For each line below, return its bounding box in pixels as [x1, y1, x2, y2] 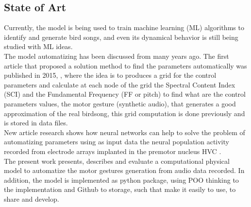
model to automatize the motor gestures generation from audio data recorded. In [4, 165, 245, 175]
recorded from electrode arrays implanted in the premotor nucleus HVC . [4, 146, 221, 156]
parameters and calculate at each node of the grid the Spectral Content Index [4, 79, 235, 89]
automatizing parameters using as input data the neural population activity [4, 137, 229, 147]
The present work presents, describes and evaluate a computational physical [4, 155, 230, 166]
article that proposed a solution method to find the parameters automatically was [4, 60, 247, 70]
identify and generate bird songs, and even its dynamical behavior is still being [4, 32, 238, 42]
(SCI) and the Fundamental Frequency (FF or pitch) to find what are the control [4, 89, 246, 99]
